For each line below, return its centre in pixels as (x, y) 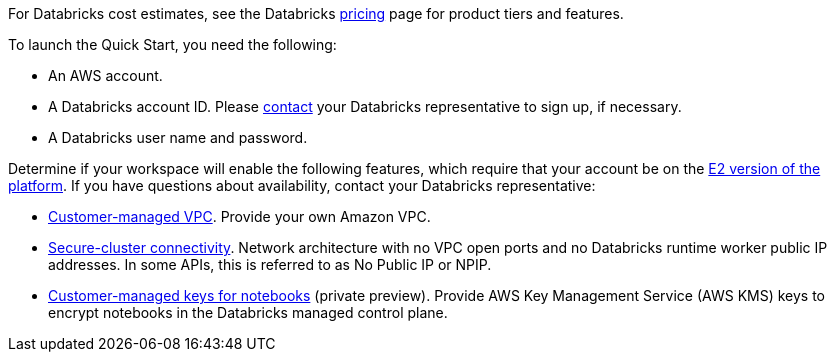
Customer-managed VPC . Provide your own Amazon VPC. (239, 216)
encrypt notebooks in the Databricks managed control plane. (248, 312)
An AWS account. (105, 75)
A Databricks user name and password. (178, 137)
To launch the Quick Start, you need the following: (172, 44)
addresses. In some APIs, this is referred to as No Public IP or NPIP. (270, 264)
